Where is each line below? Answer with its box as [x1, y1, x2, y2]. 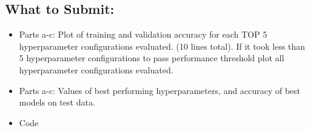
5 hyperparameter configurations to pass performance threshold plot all [19, 52, 285, 64]
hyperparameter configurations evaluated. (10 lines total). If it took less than [19, 39, 305, 52]
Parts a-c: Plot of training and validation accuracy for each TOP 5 [19, 28, 268, 41]
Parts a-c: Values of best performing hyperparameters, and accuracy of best [19, 84, 301, 96]
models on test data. [19, 96, 95, 109]
